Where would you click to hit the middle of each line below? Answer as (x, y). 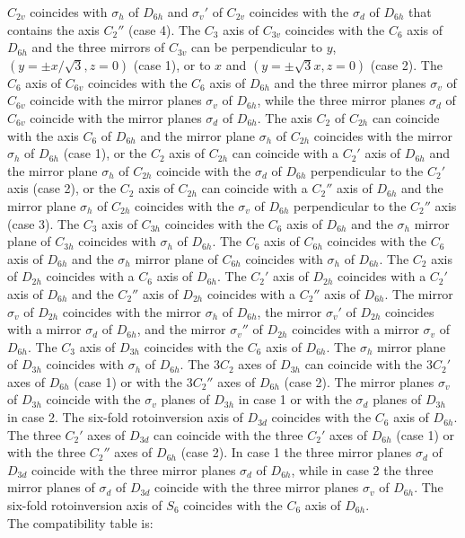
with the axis (43, 135)
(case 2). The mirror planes (359, 381)
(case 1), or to (172, 64)
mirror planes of (51, 487)
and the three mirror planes (350, 82)
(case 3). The (44, 223)
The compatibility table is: (80, 522)
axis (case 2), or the (62, 188)
